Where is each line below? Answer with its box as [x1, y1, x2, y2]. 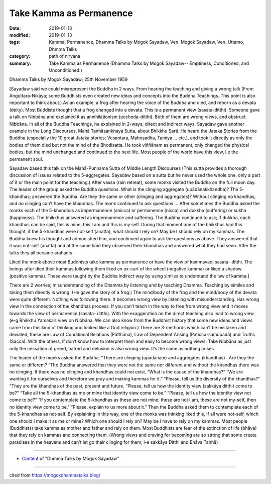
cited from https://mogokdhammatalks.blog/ [9, 472, 100, 478]
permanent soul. [9, 156, 44, 162]
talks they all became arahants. [9, 249, 74, 256]
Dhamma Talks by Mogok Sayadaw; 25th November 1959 [9, 76, 128, 82]
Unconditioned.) [49, 67, 82, 73]
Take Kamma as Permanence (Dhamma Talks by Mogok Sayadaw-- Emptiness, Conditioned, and [49, 60, 249, 66]
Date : [9, 25, 21, 31]
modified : [9, 32, 30, 38]
